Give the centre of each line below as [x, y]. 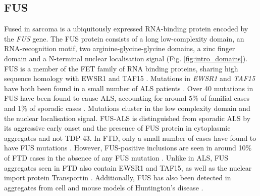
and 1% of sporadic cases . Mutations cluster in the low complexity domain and [127, 108]
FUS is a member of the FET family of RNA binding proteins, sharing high [121, 68]
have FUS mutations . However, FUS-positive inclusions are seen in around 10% [128, 148]
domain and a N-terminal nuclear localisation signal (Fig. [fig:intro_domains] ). [126, 58]
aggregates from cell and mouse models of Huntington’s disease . [104, 187]
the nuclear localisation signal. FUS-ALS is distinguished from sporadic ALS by [127, 118]
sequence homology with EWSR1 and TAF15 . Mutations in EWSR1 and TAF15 [130, 78]
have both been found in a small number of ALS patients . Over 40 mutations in [129, 88]
